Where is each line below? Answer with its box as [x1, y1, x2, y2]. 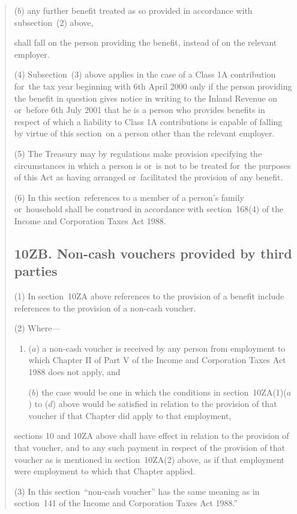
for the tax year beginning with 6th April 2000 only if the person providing [14, 79, 292, 92]
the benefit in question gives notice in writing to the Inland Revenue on [14, 91, 278, 104]
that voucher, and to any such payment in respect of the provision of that [14, 441, 286, 454]
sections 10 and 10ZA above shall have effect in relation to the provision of [14, 429, 289, 442]
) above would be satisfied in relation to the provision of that [52, 397, 277, 410]
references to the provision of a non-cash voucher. [14, 301, 196, 314]
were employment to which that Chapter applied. [14, 465, 196, 477]
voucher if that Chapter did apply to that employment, [28, 409, 232, 421]
